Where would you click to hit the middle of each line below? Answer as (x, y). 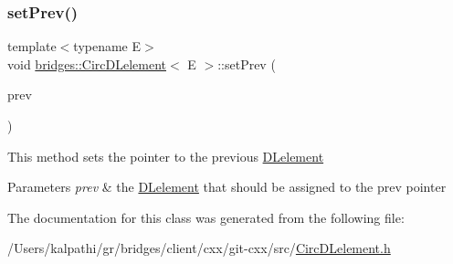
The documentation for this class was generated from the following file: (206, 217)
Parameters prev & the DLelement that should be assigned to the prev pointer (227, 187)
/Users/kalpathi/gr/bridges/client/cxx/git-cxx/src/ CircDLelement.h (199, 248)
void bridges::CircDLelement (87, 63)
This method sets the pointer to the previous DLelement (166, 156)
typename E (107, 46)
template (32, 46)
